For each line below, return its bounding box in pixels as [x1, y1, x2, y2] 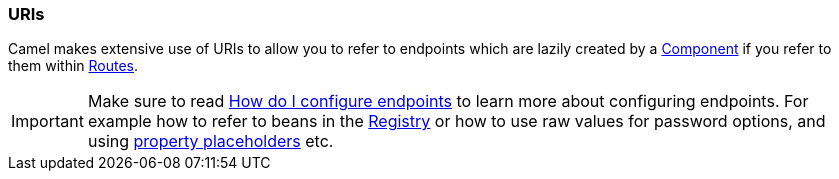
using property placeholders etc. [87, 131, 334, 152]
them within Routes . [8, 57, 139, 75]
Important [11, 111, 84, 132]
